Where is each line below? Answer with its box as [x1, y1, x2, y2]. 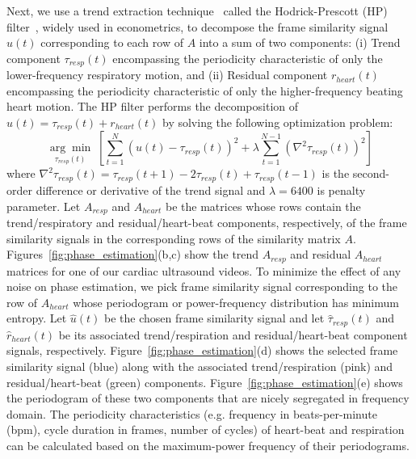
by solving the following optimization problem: [162, 114, 393, 131]
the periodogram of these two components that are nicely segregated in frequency [6, 390, 410, 406]
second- [352, 165, 389, 182]
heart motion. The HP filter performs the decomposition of [6, 98, 299, 115]
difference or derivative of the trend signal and [36, 181, 266, 198]
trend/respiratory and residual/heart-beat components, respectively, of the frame [6, 213, 407, 230]
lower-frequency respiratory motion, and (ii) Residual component [6, 66, 328, 83]
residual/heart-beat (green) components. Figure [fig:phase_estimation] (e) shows [6, 373, 403, 390]
